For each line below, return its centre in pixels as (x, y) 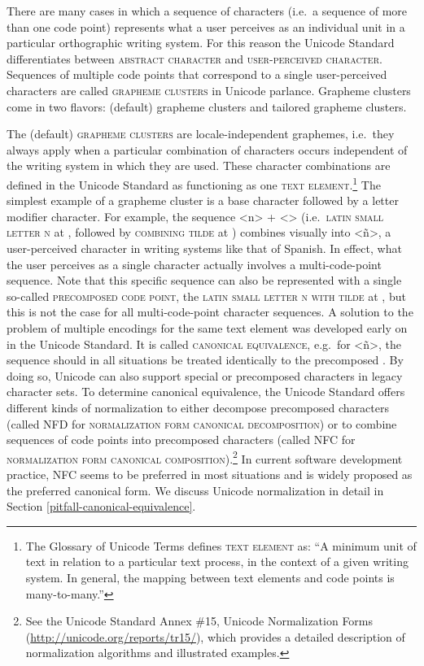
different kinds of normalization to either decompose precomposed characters (198, 407)
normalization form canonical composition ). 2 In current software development (205, 457)
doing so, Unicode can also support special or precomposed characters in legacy (205, 375)
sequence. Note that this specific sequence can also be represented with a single (204, 280)
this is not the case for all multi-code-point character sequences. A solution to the (210, 312)
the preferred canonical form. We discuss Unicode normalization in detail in (195, 490)
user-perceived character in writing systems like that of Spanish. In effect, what (204, 248)
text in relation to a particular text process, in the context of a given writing (217, 562)
